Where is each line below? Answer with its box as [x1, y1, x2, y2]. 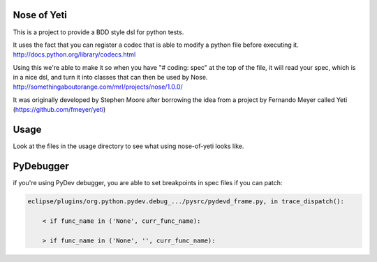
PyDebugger [13, 160, 69, 172]
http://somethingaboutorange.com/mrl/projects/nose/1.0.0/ [13, 82, 183, 91]
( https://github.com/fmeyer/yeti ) [13, 105, 106, 114]
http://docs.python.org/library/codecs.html [13, 50, 136, 59]
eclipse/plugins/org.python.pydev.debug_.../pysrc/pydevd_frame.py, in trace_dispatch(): [27, 198, 345, 205]
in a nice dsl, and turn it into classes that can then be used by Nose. [13, 73, 208, 82]
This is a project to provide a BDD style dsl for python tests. [13, 28, 184, 36]
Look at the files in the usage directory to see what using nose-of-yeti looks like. [13, 142, 244, 150]
